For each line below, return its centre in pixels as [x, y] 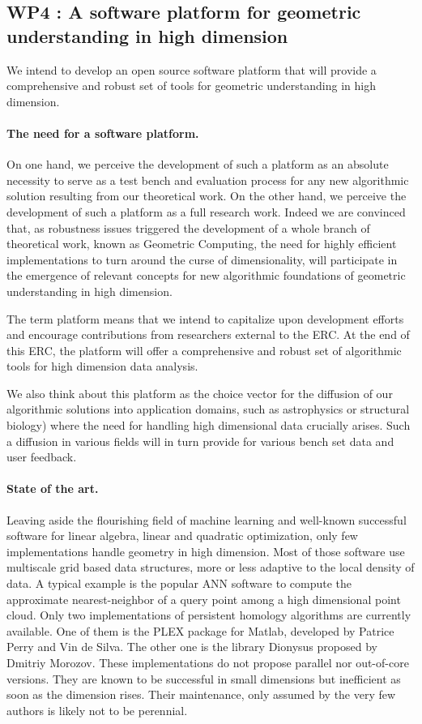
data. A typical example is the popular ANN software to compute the [179, 583]
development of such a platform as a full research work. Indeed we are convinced [206, 211]
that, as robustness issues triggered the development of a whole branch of [188, 227]
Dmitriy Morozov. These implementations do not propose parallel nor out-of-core [208, 662]
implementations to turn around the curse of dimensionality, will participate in [202, 259]
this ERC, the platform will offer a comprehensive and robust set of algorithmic [204, 350]
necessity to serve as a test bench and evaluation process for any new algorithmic [208, 180]
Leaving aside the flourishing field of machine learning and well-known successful [207, 519]
